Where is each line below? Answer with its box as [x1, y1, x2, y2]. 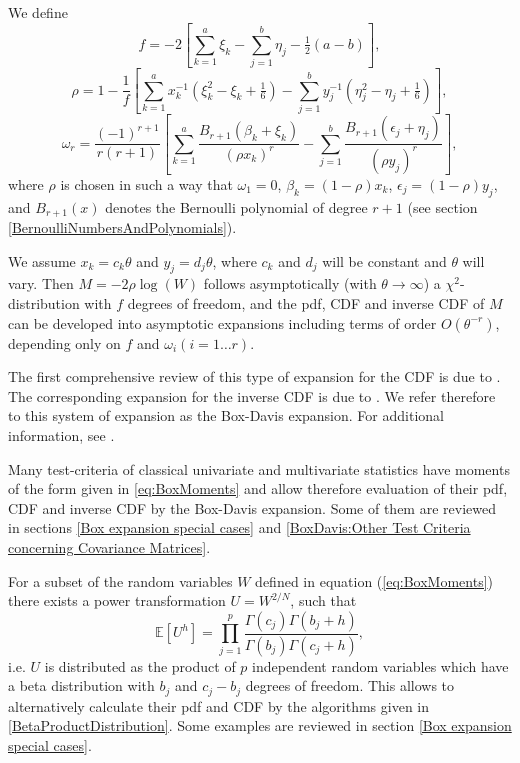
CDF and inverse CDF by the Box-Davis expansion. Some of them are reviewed [8, 497, 496, 518]
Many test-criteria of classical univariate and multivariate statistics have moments [8, 458, 510, 479]
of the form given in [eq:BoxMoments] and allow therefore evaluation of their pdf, [8, 478, 508, 499]
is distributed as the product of [44, 655, 236, 676]
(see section [407, 196, 478, 217]
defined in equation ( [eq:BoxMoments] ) [255, 570, 494, 591]
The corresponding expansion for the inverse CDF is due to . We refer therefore [8, 385, 496, 406]
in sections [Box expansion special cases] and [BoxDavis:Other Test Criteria [8, 517, 471, 538]
